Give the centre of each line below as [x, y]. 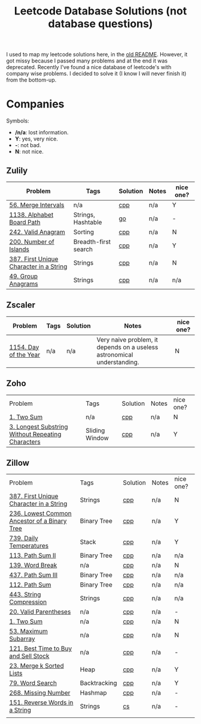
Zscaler [21, 305]
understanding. [118, 362]
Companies [35, 104]
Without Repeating [35, 434]
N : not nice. [29, 152]
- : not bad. [28, 145]
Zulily [17, 170]
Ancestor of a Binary [38, 521]
